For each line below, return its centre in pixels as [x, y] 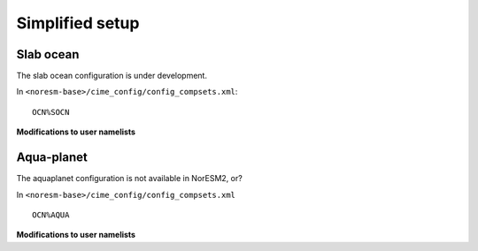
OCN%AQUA [51, 215]
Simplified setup [78, 23]
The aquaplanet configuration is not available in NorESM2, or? [129, 179]
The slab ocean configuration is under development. [112, 76]
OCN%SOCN [51, 112]
